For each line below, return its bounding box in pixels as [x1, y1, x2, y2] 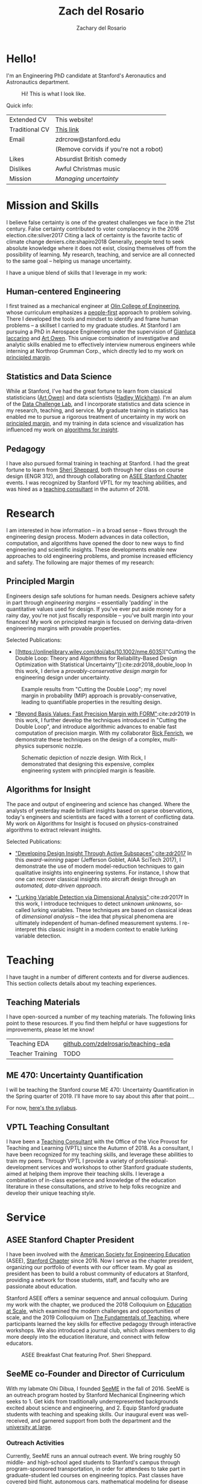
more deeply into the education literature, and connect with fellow [6, 1333, 170, 1340]
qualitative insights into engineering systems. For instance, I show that [14, 868, 190, 876]
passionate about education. [6, 1283, 77, 1290]
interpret [14, 925, 37, 933]
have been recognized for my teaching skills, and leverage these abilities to [6, 1151, 194, 1158]
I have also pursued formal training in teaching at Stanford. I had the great [6, 460, 190, 467]
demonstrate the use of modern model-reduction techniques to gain [14, 862, 185, 870]
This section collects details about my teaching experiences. [6, 979, 157, 987]
